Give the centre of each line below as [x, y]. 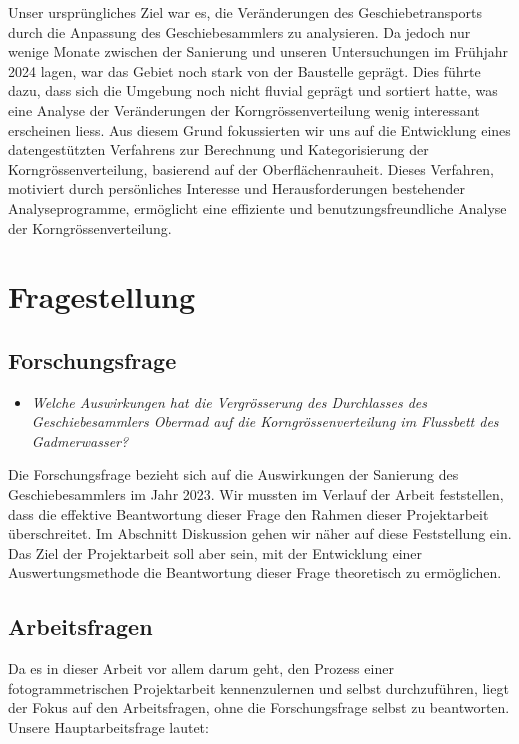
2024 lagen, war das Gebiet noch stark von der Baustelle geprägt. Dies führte [244, 70]
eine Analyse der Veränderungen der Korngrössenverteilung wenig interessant [244, 109]
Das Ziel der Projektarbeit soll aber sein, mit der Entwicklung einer [215, 552]
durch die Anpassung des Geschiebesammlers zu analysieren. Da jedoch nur [239, 31]
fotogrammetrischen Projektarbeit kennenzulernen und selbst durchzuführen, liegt [258, 687]
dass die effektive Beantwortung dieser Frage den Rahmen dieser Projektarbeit [248, 513]
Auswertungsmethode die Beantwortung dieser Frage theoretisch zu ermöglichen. [255, 572]
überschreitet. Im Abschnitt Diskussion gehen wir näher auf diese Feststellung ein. [260, 533]
